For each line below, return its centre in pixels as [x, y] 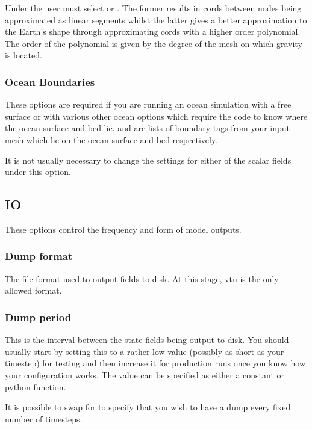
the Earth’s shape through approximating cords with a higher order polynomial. [153, 32]
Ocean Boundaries [50, 82]
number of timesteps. [44, 418]
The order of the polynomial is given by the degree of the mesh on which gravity [154, 43]
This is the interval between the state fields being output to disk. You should [147, 340]
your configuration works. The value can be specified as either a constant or [145, 375]
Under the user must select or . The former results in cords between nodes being [153, 8]
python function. [36, 387]
